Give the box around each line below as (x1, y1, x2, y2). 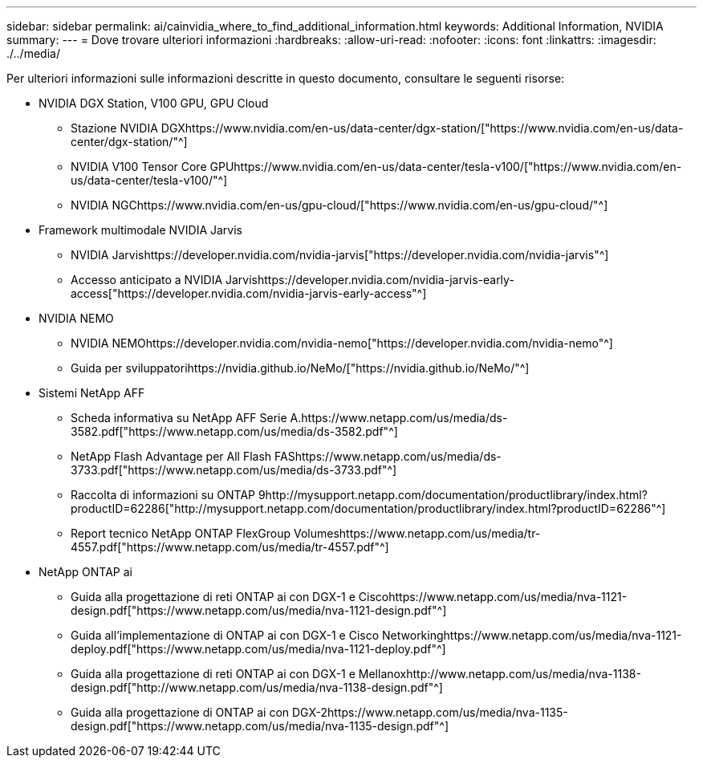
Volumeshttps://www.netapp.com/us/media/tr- (294, 526, 541, 540)
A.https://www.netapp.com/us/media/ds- (290, 411, 508, 425)
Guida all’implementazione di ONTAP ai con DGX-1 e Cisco (71, 628, 380, 642)
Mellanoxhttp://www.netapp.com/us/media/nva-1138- (358, 667, 641, 681)
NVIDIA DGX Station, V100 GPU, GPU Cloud (39, 96, 269, 110)
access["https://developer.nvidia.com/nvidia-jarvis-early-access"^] (71, 286, 427, 300)
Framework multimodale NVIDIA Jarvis (39, 223, 242, 237)
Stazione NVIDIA (71, 121, 158, 135)
